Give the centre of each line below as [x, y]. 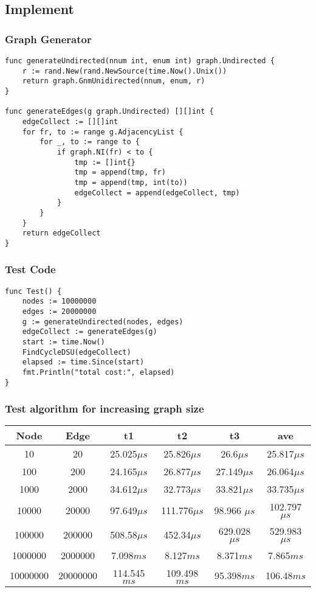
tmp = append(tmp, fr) [120, 172]
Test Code [30, 269]
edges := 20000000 [59, 312]
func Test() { [33, 291]
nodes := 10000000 [59, 301]
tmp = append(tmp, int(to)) [131, 182]
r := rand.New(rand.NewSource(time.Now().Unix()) [125, 71]
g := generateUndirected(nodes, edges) [103, 322]
